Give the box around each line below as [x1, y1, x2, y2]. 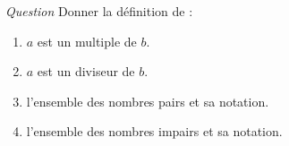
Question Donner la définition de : [5, 2, 193, 20]
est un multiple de [37, 31, 137, 50]
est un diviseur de [37, 62, 135, 81]
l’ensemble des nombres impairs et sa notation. [26, 122, 283, 141]
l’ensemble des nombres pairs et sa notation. [26, 91, 269, 110]
